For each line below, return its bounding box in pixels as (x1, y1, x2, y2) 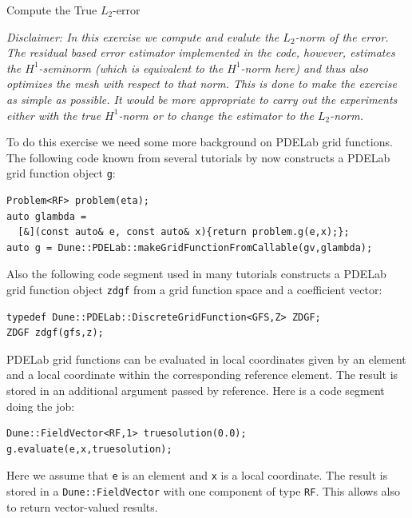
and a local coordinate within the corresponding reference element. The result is (6, 366, 398, 383)
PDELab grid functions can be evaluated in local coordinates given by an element (6, 350, 406, 367)
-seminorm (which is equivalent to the (38, 59, 224, 76)
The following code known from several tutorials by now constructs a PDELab (6, 149, 390, 165)
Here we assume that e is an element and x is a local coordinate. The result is (6, 467, 388, 484)
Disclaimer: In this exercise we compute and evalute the (6, 28, 279, 45)
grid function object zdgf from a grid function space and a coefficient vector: (6, 281, 382, 297)
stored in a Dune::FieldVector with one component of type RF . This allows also (6, 483, 400, 500)
